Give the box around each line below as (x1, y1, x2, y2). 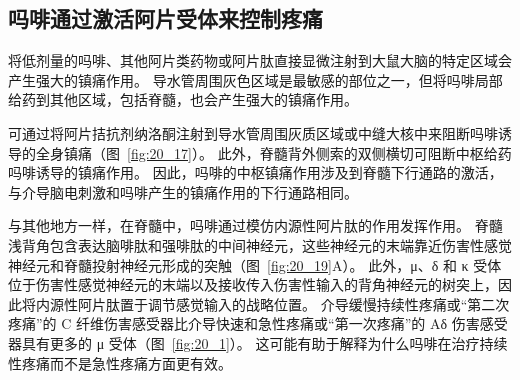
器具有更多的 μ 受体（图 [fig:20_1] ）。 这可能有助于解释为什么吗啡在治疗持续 (8, 332, 508, 353)
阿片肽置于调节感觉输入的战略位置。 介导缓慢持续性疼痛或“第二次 (77, 293, 510, 314)
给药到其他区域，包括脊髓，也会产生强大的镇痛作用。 (8, 89, 358, 110)
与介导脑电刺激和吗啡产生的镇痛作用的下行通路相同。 (8, 181, 358, 202)
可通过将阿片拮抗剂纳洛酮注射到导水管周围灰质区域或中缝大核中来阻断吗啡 (8, 122, 498, 143)
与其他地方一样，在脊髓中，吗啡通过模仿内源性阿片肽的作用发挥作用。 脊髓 (8, 215, 503, 236)
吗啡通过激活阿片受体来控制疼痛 (8, 3, 323, 34)
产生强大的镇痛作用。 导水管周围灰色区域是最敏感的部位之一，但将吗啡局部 (8, 69, 503, 90)
